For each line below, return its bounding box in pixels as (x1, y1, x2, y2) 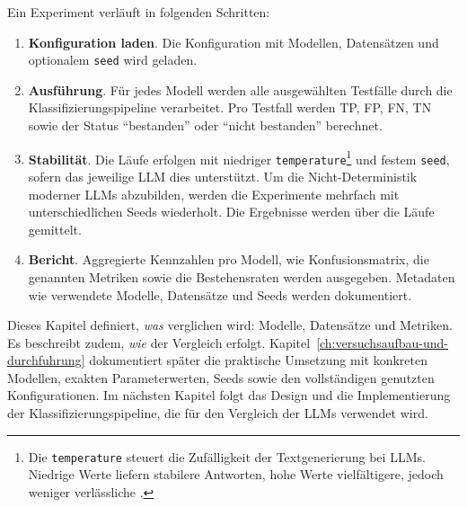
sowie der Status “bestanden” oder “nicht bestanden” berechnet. (28, 116, 383, 135)
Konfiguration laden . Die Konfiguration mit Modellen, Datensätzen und (28, 32, 439, 51)
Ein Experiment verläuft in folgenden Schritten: (7, 3, 270, 21)
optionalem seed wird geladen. (28, 50, 198, 69)
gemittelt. (28, 219, 82, 238)
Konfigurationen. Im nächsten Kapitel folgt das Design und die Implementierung (7, 386, 451, 405)
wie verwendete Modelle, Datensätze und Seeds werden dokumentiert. (28, 285, 412, 304)
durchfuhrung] (7, 351, 85, 369)
